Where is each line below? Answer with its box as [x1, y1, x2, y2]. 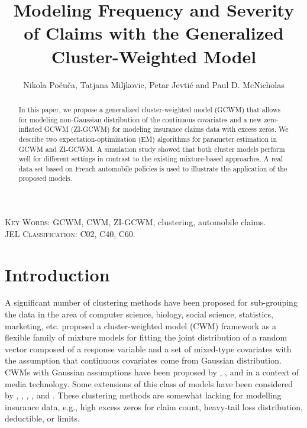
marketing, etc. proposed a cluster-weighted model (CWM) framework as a [5, 319, 276, 332]
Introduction [5, 262, 110, 286]
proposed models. [18, 173, 72, 183]
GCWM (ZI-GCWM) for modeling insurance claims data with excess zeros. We [44, 124, 289, 134]
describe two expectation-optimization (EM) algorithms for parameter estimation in [18, 134, 277, 144]
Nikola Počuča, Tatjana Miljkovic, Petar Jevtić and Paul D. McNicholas [23, 78, 285, 90]
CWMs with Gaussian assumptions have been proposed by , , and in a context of [5, 366, 299, 378]
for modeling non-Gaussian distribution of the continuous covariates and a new [18, 114, 262, 124]
